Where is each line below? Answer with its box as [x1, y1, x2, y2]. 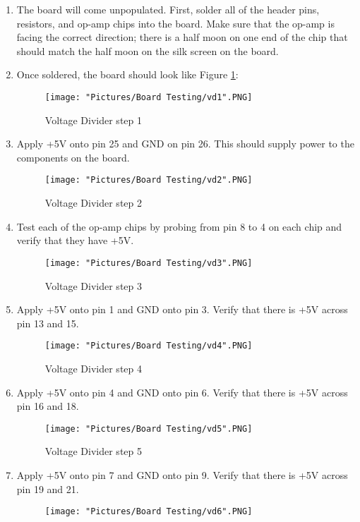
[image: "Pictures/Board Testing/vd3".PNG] [44, 257, 253, 268]
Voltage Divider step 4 [44, 360, 142, 375]
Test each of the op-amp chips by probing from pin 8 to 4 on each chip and [16, 219, 342, 233]
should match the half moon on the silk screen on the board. [16, 43, 279, 58]
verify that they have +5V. [16, 233, 134, 248]
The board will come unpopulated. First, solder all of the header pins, [16, 2, 320, 16]
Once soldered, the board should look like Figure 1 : [16, 67, 239, 82]
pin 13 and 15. [16, 315, 79, 330]
